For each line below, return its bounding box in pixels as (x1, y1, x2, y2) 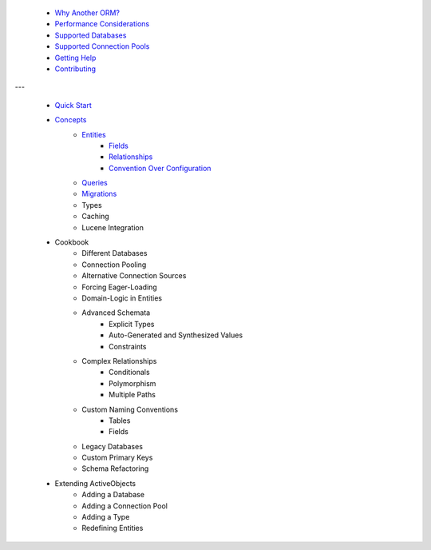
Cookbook (54, 237, 89, 247)
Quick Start (54, 100, 92, 110)
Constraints (109, 341, 147, 351)
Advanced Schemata (81, 308, 151, 317)
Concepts (54, 115, 87, 125)
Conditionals (109, 368, 151, 377)
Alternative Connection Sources (81, 271, 187, 281)
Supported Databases (54, 30, 127, 40)
